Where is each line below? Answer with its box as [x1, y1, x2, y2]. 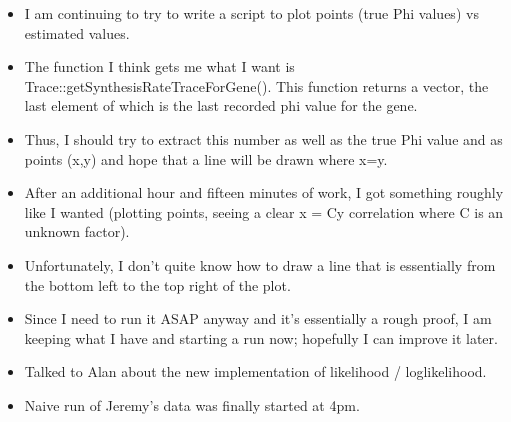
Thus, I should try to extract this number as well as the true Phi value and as [24, 128, 503, 149]
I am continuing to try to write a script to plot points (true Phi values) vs [24, 3, 479, 23]
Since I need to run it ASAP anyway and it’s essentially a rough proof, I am [24, 308, 492, 329]
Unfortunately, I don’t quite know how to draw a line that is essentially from [24, 254, 496, 275]
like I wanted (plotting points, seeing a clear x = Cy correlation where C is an [24, 201, 504, 222]
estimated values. [24, 22, 130, 43]
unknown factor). [24, 221, 130, 242]
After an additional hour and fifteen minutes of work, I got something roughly [24, 182, 504, 203]
